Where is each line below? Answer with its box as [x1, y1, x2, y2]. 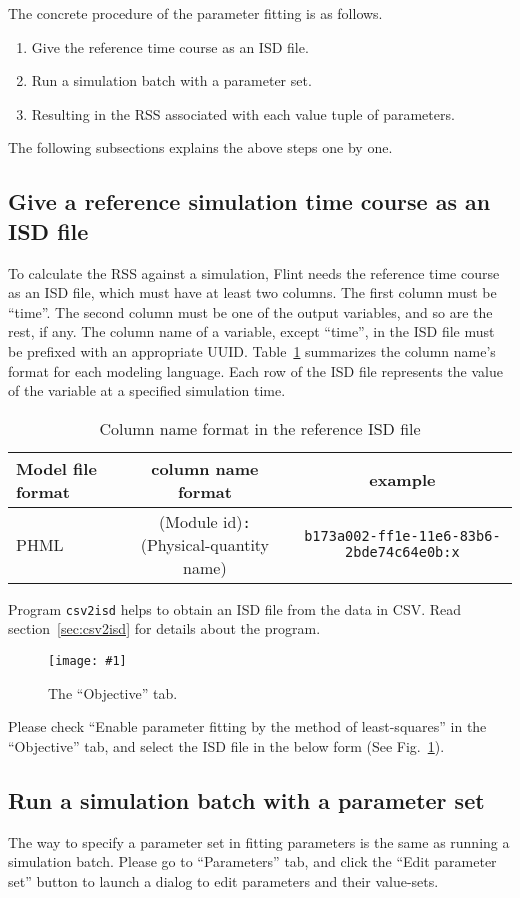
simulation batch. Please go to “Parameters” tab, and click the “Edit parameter [8, 851, 497, 872]
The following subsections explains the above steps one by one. [8, 137, 393, 158]
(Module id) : [159, 509, 251, 533]
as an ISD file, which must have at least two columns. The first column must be [8, 282, 497, 303]
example [369, 468, 436, 492]
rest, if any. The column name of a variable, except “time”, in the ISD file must [8, 321, 495, 342]
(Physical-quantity [140, 532, 270, 556]
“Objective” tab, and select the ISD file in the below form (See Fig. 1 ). [8, 735, 445, 756]
